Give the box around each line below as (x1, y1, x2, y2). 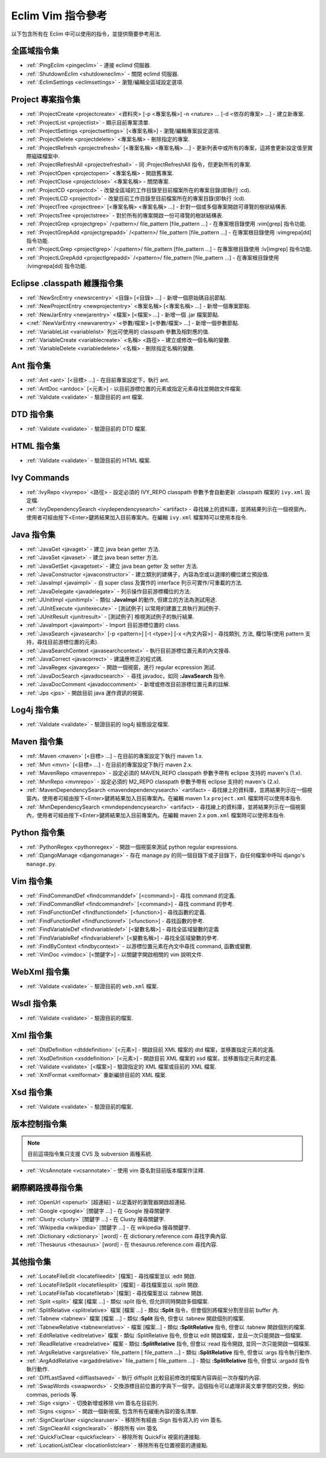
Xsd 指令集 (11, 1087, 53, 1097)
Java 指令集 (11, 529, 56, 540)
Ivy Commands (11, 472, 69, 483)
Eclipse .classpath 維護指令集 (11, 278, 124, 288)
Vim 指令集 (11, 876, 53, 886)
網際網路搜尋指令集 (11, 1183, 83, 1193)
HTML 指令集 (11, 441, 60, 451)
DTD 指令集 (11, 409, 54, 419)
